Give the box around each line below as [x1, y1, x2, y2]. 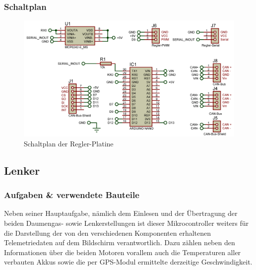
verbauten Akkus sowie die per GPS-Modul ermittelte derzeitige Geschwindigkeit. [4, 257, 253, 267]
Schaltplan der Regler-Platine [24, 138, 114, 148]
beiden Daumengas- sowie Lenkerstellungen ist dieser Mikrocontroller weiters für [4, 217, 249, 228]
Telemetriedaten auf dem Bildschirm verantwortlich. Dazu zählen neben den [4, 237, 235, 248]
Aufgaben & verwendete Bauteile [4, 189, 139, 201]
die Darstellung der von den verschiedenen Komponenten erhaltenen [4, 227, 211, 238]
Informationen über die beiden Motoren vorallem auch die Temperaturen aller [4, 247, 241, 257]
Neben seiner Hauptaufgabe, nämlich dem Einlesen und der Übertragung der [4, 208, 238, 218]
